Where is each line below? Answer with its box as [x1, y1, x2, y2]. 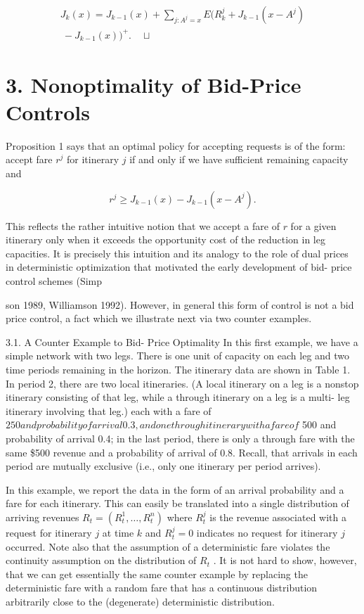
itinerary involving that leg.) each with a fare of [6, 403, 212, 418]
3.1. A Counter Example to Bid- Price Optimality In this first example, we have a [6, 334, 358, 349]
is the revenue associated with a [209, 509, 346, 524]
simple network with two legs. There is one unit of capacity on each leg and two [6, 348, 350, 363]
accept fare [6, 152, 53, 167]
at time [102, 525, 134, 539]
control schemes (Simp [6, 274, 103, 288]
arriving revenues [6, 509, 79, 524]
